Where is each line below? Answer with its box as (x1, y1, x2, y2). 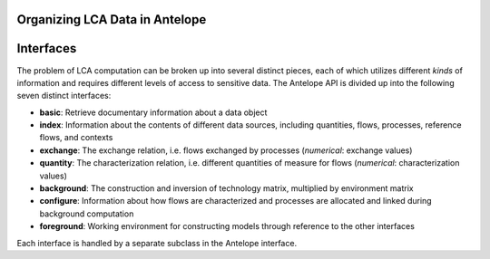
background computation (39, 208, 134, 219)
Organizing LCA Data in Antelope (16, 12, 207, 27)
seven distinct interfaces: (16, 91, 112, 101)
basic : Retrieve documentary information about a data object (39, 107, 268, 118)
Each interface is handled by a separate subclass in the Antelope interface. (16, 237, 298, 248)
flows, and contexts (39, 132, 113, 143)
